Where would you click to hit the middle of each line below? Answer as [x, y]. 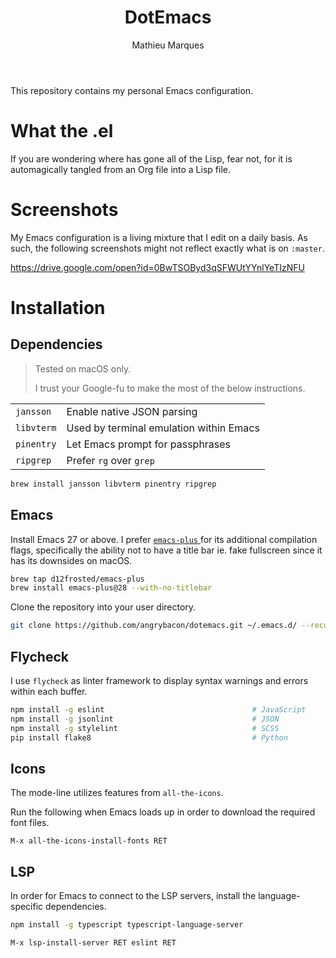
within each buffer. [49, 691]
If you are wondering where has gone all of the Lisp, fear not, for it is [151, 158]
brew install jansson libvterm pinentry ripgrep [113, 484]
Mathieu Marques [168, 45]
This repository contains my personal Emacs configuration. [132, 90]
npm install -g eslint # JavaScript [158, 709]
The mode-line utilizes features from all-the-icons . [117, 793]
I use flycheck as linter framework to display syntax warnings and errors [159, 680]
